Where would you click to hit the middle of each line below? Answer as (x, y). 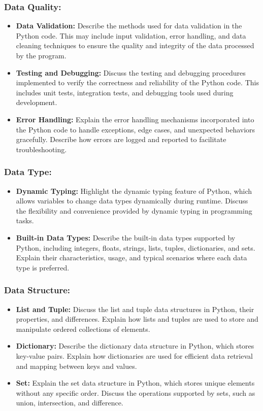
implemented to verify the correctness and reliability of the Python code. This (137, 82)
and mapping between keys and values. (76, 366)
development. (37, 102)
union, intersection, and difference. (70, 403)
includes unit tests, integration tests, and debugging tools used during (125, 92)
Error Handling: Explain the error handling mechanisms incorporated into (135, 119)
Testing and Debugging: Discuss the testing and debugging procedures (131, 72)
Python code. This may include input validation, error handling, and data (131, 35)
